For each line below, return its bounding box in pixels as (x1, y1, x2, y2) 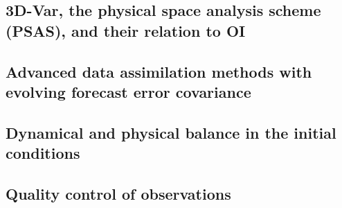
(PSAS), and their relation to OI (6, 19, 246, 41)
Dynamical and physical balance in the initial (6, 121, 336, 143)
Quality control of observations (6, 182, 231, 204)
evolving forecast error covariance (6, 80, 251, 102)
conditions (6, 142, 80, 164)
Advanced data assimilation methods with (6, 60, 312, 82)
